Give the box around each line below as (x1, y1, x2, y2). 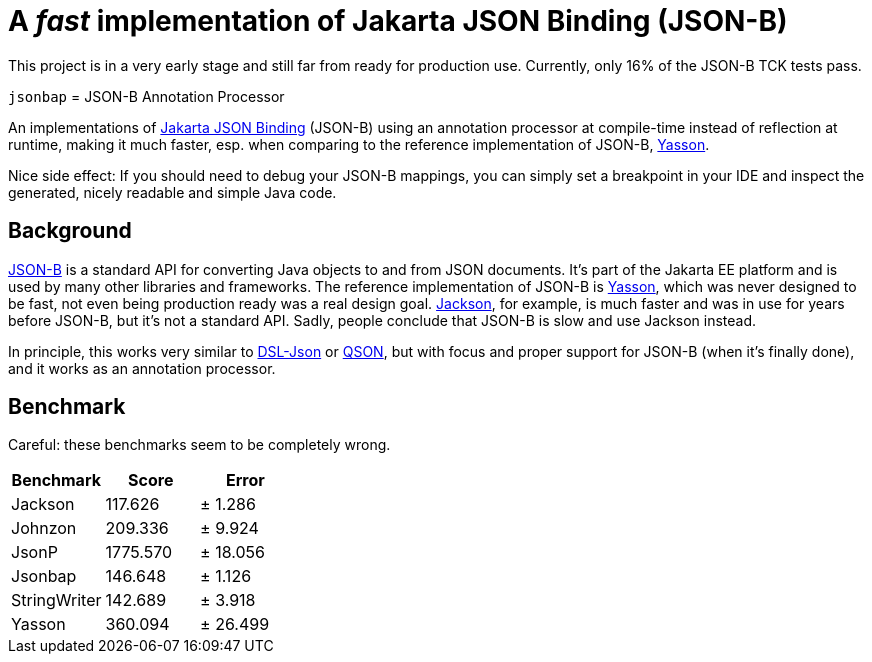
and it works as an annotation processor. (8, 359, 276, 377)
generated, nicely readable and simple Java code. (8, 183, 337, 201)
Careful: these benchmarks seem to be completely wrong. (8, 436, 391, 454)
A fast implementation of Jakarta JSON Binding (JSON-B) (8, 4, 788, 38)
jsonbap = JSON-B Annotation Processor (8, 87, 285, 105)
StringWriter (11, 590, 102, 611)
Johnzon (11, 518, 77, 539)
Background (8, 218, 132, 244)
